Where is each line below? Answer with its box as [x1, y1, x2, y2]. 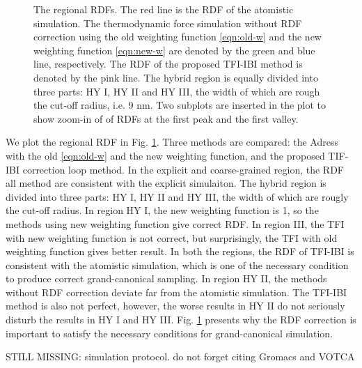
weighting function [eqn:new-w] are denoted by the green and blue [33, 43, 315, 57]
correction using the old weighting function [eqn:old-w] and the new [33, 29, 322, 44]
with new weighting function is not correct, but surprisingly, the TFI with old [6, 230, 338, 245]
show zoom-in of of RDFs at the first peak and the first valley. [33, 111, 299, 125]
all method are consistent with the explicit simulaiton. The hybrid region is [6, 176, 326, 190]
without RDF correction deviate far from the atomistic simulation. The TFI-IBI [6, 284, 347, 299]
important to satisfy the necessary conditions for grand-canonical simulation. [6, 325, 333, 340]
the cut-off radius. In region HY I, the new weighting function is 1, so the [6, 203, 319, 217]
